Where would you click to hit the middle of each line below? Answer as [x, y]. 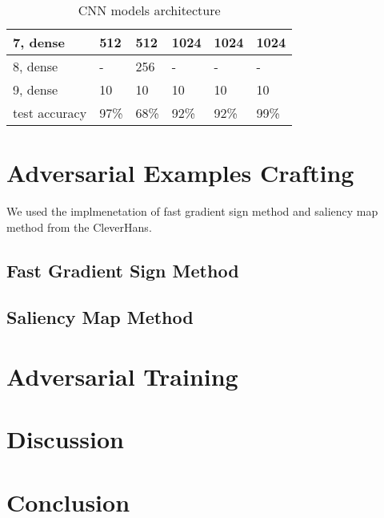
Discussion [65, 439]
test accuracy [50, 113]
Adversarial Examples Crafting [180, 173]
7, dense [39, 42]
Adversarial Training [122, 376]
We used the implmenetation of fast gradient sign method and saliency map [192, 211]
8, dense [36, 66]
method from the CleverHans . [79, 227]
